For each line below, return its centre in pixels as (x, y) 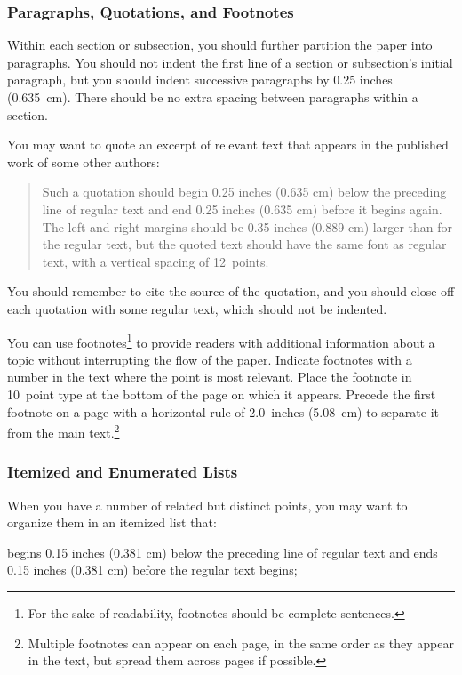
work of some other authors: (84, 161)
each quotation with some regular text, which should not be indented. (197, 308)
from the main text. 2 (64, 431)
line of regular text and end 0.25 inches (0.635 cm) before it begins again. (242, 209)
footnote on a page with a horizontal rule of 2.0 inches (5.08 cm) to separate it (223, 411)
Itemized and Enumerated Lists (123, 472)
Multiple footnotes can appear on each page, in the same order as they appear (241, 643)
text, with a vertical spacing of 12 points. (155, 261)
